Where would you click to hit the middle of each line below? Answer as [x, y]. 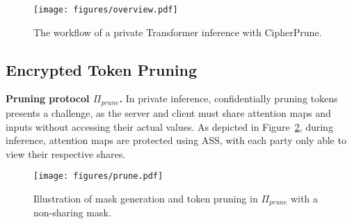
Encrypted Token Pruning [102, 69]
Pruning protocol [48, 98]
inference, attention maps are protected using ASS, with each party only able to [176, 140]
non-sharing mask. [72, 213]
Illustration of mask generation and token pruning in [146, 198]
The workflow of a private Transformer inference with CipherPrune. [178, 32]
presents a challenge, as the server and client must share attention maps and [168, 112]
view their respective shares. [66, 153]
